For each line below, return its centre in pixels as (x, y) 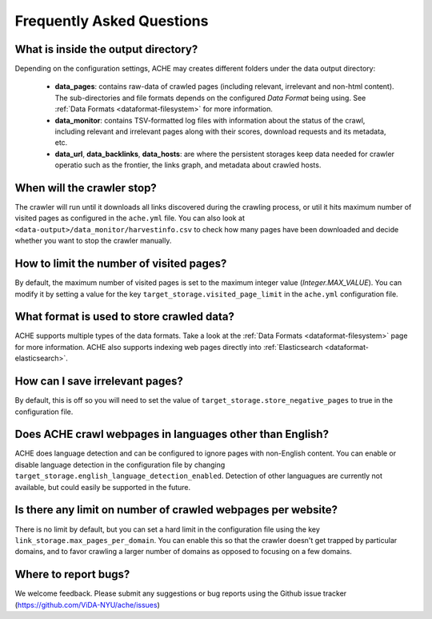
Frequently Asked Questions (112, 21)
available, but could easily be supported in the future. (103, 487)
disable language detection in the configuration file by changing (120, 464)
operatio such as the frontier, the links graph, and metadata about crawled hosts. (188, 165)
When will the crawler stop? (86, 188)
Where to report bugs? (72, 575)
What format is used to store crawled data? (125, 317)
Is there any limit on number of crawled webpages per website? (176, 510)
